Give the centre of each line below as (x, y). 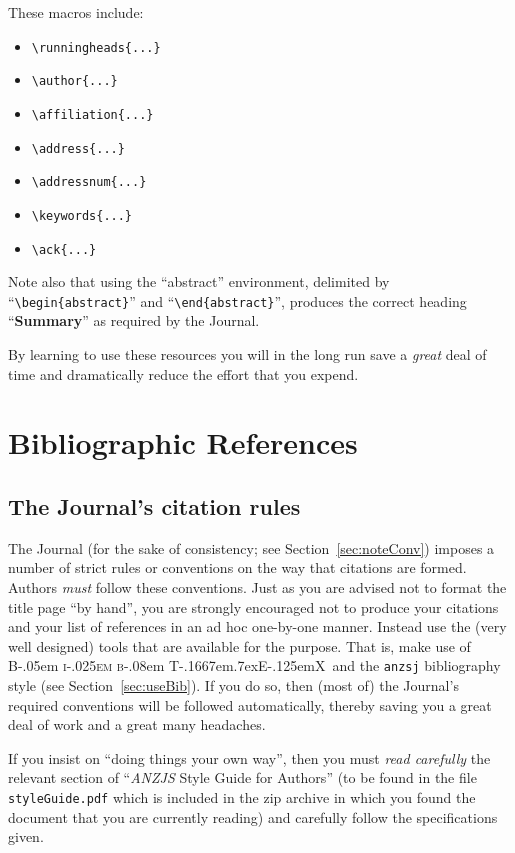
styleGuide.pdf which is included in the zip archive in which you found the (242, 796)
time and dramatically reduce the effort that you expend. (183, 373)
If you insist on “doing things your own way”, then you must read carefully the (249, 757)
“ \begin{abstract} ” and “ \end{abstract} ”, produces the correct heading (237, 300)
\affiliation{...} (92, 114)
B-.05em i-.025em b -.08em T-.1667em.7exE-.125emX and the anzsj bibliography (254, 665)
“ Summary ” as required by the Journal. (134, 320)
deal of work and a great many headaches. (137, 724)
